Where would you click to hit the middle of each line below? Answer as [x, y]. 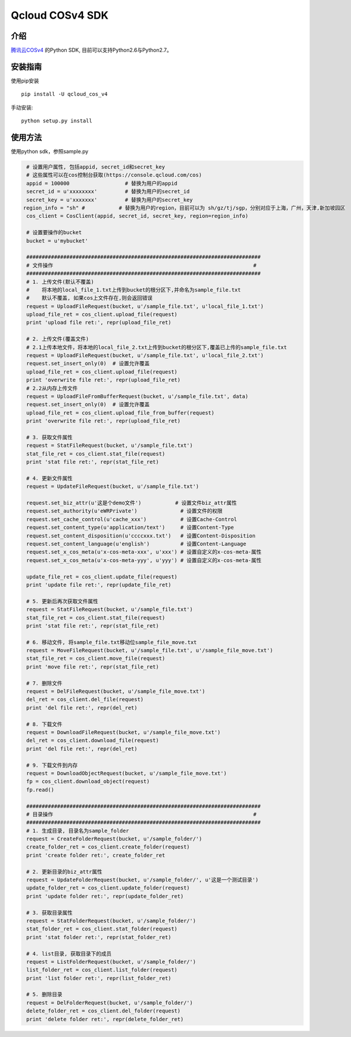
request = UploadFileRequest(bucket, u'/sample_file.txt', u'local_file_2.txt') [145, 355]
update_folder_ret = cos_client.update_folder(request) [108, 888]
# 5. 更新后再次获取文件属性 [63, 601]
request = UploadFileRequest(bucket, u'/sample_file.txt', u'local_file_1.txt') [145, 306]
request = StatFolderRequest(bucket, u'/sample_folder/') [111, 920]
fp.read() [40, 790]
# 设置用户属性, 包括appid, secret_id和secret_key [96, 167]
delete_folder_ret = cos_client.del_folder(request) [104, 1011]
